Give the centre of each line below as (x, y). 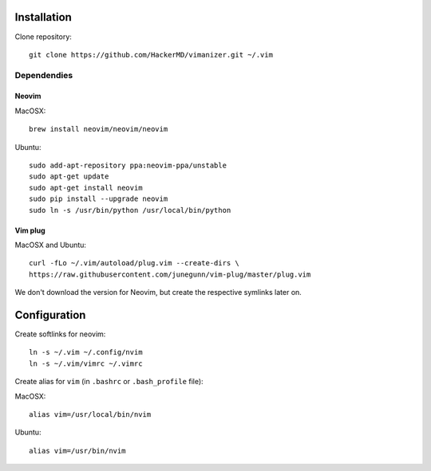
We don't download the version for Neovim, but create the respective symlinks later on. (158, 292)
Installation (43, 17)
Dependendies (44, 75)
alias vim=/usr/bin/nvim (77, 451)
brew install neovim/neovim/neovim (99, 129)
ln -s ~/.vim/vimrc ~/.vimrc (86, 363)
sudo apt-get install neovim (86, 188)
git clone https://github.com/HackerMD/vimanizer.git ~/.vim (151, 55)
